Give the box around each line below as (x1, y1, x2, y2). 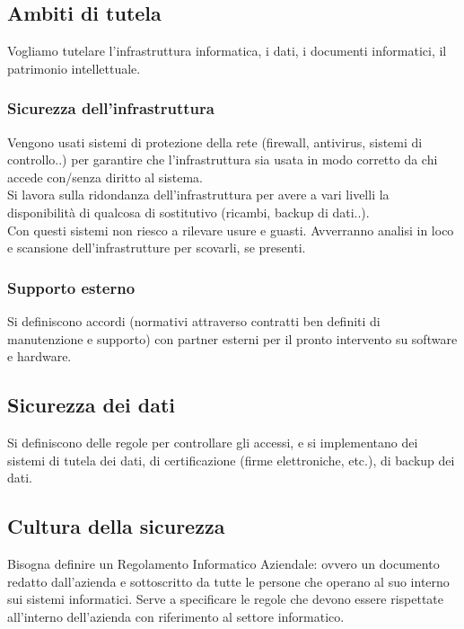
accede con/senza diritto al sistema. (7, 167, 204, 186)
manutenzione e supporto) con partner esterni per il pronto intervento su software (7, 329, 458, 348)
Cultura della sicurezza (7, 512, 225, 540)
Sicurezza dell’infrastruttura (7, 97, 214, 120)
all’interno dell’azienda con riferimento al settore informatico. (7, 607, 345, 625)
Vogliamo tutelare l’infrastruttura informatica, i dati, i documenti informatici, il (7, 41, 447, 60)
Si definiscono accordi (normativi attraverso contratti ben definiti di (7, 311, 381, 330)
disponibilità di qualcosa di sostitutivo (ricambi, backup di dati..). (7, 202, 370, 221)
